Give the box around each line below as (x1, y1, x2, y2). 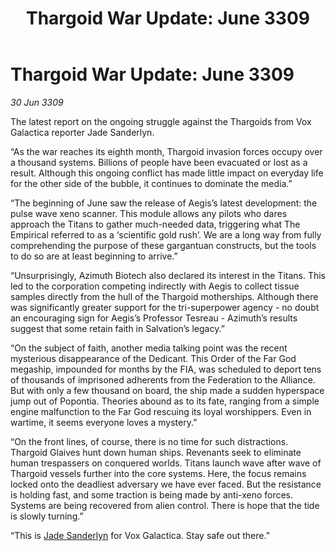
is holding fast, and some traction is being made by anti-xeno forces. (10, 488, 294, 501)
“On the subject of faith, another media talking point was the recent (10, 342, 288, 354)
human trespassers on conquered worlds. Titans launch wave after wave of (10, 457, 322, 469)
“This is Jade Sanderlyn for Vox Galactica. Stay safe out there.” (10, 529, 270, 541)
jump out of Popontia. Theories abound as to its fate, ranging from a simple (10, 395, 320, 407)
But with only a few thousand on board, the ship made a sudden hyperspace (10, 384, 325, 396)
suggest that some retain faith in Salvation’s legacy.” (10, 322, 225, 334)
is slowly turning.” (10, 510, 84, 522)
